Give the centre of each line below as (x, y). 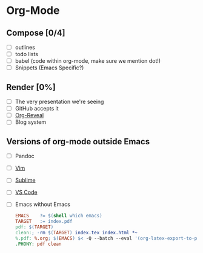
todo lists (26, 54)
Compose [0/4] (36, 33)
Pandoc (25, 156)
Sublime (25, 180)
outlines (25, 47)
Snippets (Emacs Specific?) (49, 68)
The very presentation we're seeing (59, 102)
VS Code (26, 192)
